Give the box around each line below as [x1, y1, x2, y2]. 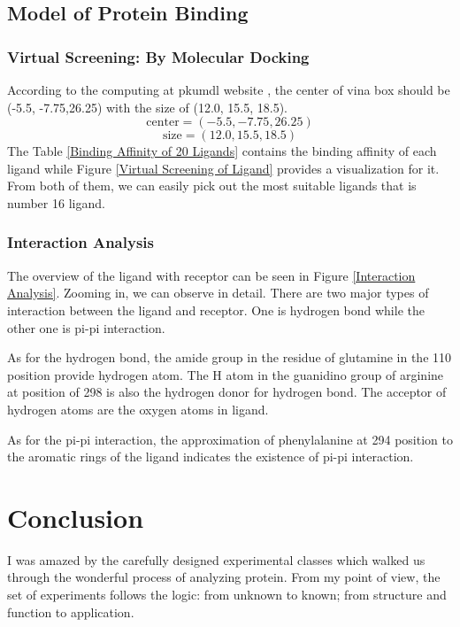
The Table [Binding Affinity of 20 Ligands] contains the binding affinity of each [7, 142, 437, 160]
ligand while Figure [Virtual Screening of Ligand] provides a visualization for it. [7, 159, 440, 177]
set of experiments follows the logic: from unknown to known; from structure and [7, 585, 447, 604]
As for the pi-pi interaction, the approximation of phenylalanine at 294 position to [7, 430, 453, 448]
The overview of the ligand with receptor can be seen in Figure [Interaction [7, 266, 416, 284]
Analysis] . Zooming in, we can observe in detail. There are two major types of [7, 283, 429, 302]
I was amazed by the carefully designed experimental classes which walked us [7, 550, 425, 569]
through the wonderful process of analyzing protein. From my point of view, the [7, 568, 441, 586]
